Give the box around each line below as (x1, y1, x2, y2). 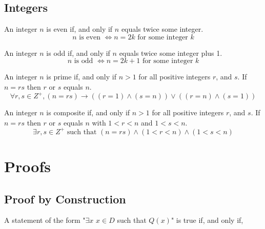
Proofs (4, 155, 51, 176)
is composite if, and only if (46, 107, 130, 118)
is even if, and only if (46, 24, 113, 34)
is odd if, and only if (46, 47, 110, 58)
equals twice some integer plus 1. (119, 47, 222, 58)
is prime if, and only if (46, 71, 116, 82)
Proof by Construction (4, 191, 126, 206)
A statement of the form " (4, 215, 86, 225)
